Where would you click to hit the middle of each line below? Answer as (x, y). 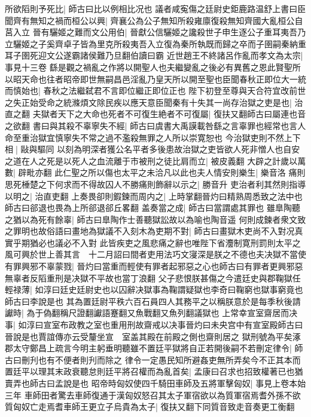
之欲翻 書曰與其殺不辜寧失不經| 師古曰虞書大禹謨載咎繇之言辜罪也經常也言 (151, 125)
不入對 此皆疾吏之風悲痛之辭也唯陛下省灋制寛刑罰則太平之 (186, 242)
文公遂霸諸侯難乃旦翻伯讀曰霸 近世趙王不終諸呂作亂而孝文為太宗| (175, 55)
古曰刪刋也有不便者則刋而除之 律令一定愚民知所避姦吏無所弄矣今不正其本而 (153, 359)
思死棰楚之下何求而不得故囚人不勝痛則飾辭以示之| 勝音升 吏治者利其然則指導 (155, 184)
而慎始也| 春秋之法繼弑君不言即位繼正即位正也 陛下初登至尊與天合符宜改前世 (155, 91)
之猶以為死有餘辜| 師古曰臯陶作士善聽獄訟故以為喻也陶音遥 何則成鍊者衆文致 (155, 219)
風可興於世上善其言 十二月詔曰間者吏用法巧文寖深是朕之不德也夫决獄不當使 (155, 254)
